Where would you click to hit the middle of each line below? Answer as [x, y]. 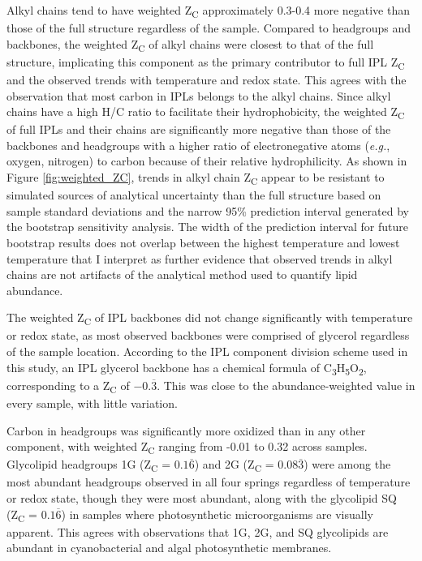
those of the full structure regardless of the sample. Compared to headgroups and [209, 28]
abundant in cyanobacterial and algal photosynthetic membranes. [169, 548]
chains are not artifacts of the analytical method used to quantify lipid [182, 274]
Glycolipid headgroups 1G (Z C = [89, 465]
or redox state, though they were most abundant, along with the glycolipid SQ [202, 497]
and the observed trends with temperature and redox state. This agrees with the [207, 79]
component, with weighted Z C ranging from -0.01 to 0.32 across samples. [187, 447]
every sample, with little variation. [92, 403]
